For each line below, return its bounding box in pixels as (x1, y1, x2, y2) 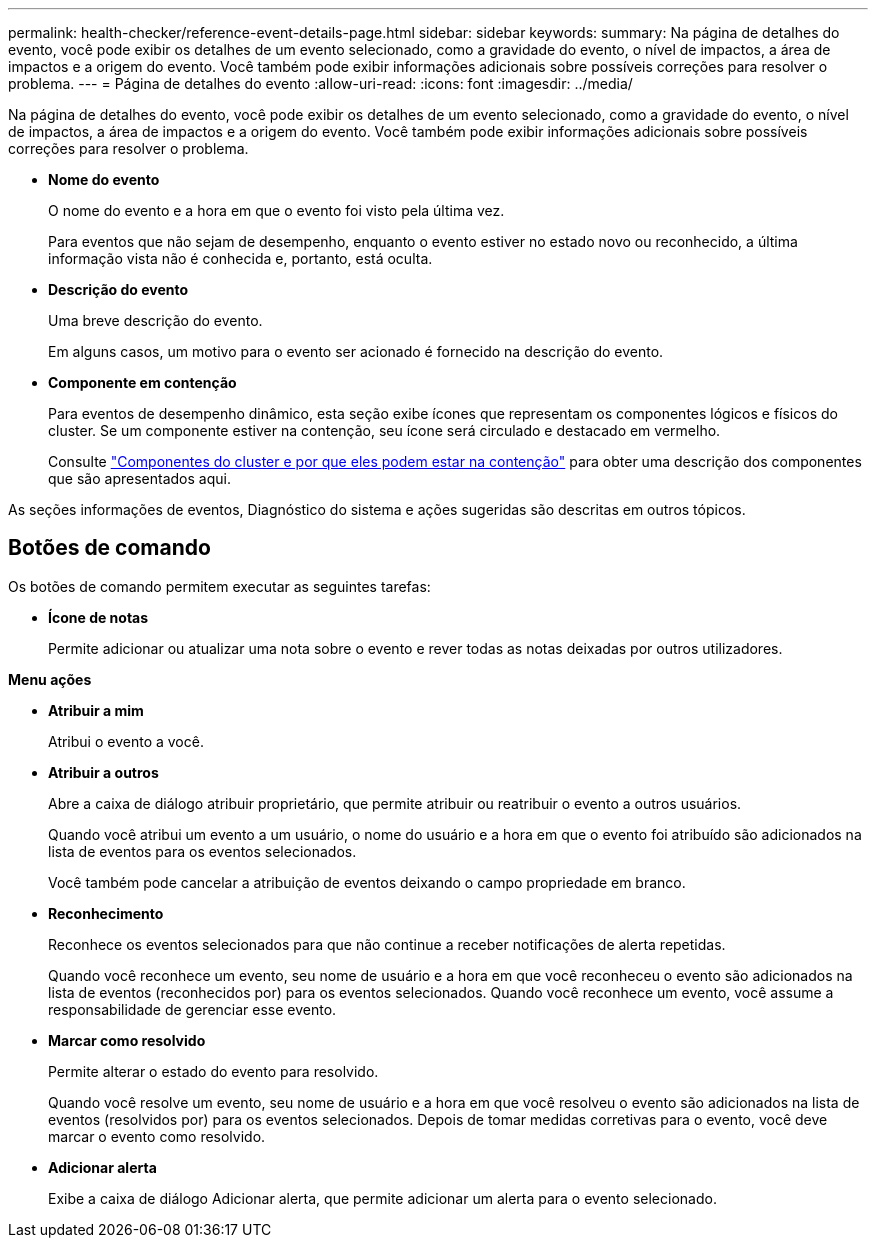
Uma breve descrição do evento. (48, 312, 263, 329)
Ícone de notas (48, 608, 149, 626)
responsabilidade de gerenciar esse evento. (48, 1000, 337, 1018)
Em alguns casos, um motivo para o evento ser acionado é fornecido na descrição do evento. (48, 343, 664, 360)
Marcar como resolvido (48, 1031, 206, 1049)
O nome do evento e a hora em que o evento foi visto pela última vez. (48, 202, 505, 219)
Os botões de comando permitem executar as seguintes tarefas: (8, 577, 431, 595)
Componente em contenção (48, 374, 237, 391)
